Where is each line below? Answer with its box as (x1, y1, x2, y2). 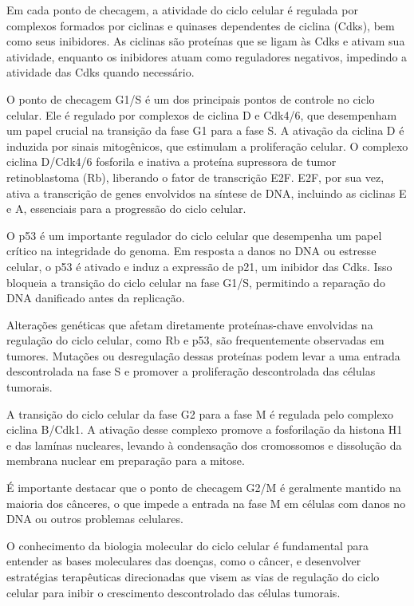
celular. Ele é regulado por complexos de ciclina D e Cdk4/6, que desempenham (6, 106, 397, 123)
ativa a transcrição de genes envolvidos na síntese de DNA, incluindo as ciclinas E (6, 184, 407, 201)
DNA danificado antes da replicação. (6, 289, 185, 306)
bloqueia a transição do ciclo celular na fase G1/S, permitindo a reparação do (6, 273, 385, 290)
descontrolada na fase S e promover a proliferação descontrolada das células (6, 363, 376, 380)
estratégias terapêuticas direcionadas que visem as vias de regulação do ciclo (6, 569, 380, 584)
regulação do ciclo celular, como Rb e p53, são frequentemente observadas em (6, 332, 384, 348)
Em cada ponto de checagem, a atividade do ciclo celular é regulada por (6, 2, 358, 18)
